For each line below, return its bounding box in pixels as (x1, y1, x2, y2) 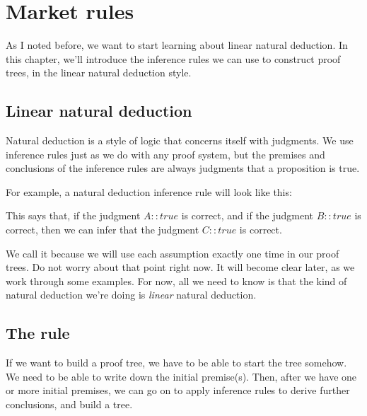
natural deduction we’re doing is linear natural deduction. (6, 287, 257, 302)
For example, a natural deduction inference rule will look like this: (6, 184, 292, 199)
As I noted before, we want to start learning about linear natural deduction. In (6, 37, 348, 52)
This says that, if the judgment (6, 208, 141, 223)
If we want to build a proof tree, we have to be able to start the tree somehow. (6, 355, 347, 370)
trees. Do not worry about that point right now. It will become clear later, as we (6, 260, 355, 275)
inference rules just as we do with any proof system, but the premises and (6, 146, 325, 161)
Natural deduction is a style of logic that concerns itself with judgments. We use (6, 133, 354, 148)
